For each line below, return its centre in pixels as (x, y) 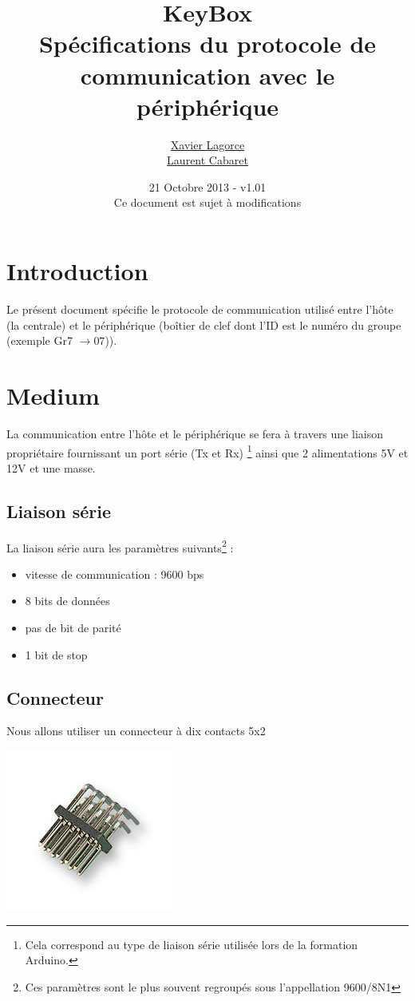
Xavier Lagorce (207, 144)
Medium (53, 395)
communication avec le (207, 75)
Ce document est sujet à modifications (207, 202)
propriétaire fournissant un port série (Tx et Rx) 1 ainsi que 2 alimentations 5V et (207, 451)
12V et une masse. (51, 467)
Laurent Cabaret (207, 160)
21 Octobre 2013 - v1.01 (207, 186)
